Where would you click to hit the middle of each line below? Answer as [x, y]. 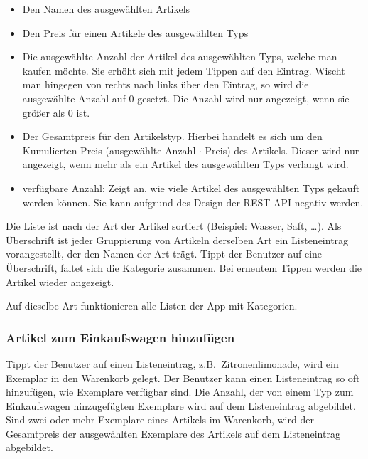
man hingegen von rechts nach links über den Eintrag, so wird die [166, 84]
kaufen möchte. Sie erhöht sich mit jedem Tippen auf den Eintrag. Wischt [184, 70]
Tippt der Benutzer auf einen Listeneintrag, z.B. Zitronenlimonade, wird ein [172, 363]
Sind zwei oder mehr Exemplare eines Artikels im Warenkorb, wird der [160, 420]
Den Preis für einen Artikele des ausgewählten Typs [135, 32]
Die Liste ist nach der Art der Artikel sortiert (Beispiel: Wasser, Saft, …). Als [174, 226]
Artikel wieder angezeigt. [60, 281]
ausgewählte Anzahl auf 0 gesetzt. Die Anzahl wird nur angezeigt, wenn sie [186, 98]
